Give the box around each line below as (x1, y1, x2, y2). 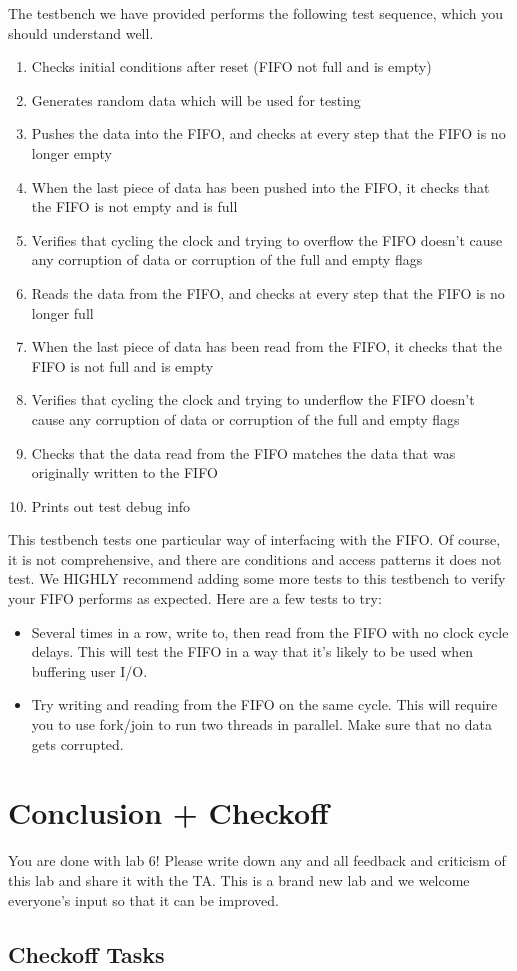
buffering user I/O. (31, 660, 148, 681)
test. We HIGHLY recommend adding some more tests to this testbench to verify (8, 568, 506, 589)
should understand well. (8, 22, 154, 43)
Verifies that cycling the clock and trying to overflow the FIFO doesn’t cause (31, 229, 503, 250)
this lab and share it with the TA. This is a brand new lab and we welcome (8, 869, 470, 890)
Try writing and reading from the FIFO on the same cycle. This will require (31, 694, 498, 715)
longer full (31, 302, 94, 323)
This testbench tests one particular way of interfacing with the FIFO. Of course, (8, 529, 501, 550)
